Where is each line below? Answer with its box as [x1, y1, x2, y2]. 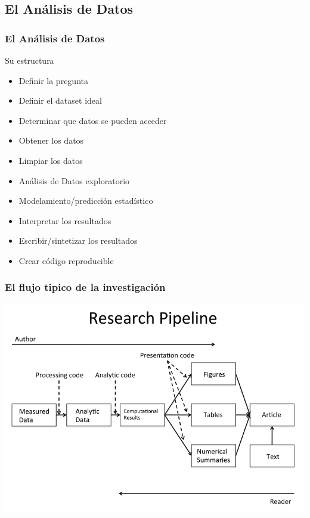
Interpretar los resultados [18, 214, 111, 227]
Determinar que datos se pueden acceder [18, 114, 167, 126]
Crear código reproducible [18, 254, 114, 266]
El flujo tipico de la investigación [5, 280, 166, 294]
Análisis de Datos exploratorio [18, 174, 130, 187]
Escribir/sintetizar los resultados [18, 234, 138, 247]
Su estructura [5, 54, 54, 66]
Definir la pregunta [18, 74, 88, 86]
